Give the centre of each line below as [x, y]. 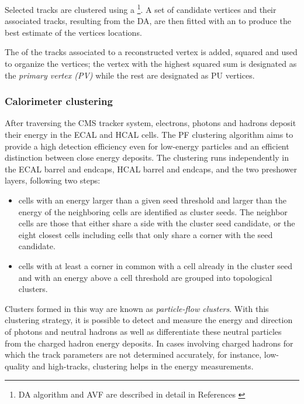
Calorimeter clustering [59, 101]
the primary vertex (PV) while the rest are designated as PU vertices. [130, 75]
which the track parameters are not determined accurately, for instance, [133, 354]
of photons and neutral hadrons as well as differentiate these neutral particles [143, 331]
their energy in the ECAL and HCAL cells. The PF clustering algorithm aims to [149, 135]
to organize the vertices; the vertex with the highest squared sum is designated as [151, 64]
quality [17, 366]
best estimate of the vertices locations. [73, 32]
